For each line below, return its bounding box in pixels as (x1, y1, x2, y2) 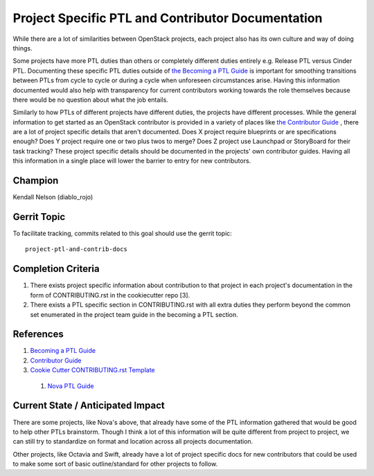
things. (12, 44, 33, 52)
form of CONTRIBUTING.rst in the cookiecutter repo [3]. (30, 291, 190, 299)
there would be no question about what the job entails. (12, 95, 169, 104)
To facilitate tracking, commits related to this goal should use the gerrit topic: (12, 229, 232, 238)
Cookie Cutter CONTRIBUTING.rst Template (30, 366, 155, 374)
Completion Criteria (12, 263, 100, 275)
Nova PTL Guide (47, 381, 94, 390)
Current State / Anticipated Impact (12, 400, 166, 412)
